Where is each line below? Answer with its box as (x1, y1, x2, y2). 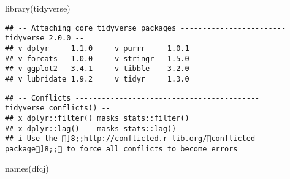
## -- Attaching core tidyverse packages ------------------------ (5, 23, 286, 32)
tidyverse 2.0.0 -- (5, 34, 84, 43)
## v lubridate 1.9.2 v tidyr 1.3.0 (5, 74, 189, 83)
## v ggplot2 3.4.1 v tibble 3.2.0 (5, 64, 189, 74)
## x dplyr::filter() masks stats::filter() (5, 113, 189, 123)
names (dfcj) (5, 162, 49, 175)
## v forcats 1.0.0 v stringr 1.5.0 (5, 54, 189, 63)
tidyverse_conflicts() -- (5, 104, 110, 113)
